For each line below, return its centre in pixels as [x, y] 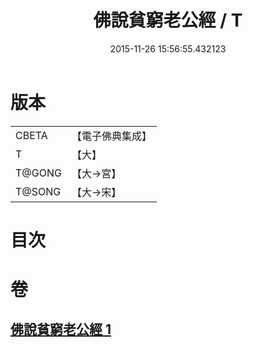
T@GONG [38, 173]
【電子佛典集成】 [111, 136]
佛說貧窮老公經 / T [168, 20]
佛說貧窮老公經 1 [61, 329]
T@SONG [38, 191]
